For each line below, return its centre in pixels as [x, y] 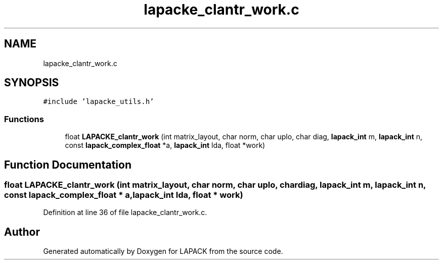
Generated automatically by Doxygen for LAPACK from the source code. [163, 251]
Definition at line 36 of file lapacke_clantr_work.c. [125, 213]
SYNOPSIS [32, 83]
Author [22, 232]
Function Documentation [68, 165]
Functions [24, 119]
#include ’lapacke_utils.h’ [99, 102]
